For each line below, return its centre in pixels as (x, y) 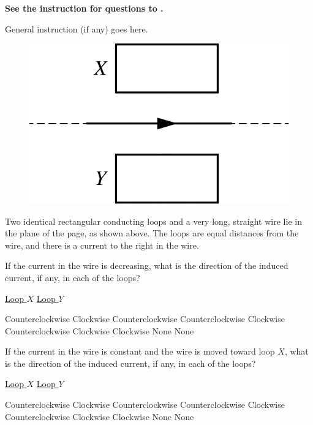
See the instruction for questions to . (84, 8)
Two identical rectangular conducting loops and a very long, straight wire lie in (153, 221)
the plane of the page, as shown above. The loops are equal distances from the (152, 233)
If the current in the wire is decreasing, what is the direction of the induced (147, 265)
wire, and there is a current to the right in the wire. (102, 245)
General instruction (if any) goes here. (77, 28)
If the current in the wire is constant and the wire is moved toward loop (140, 351)
